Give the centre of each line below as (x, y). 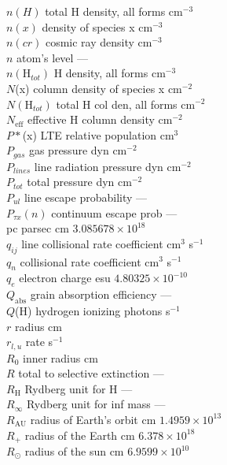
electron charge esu (65, 278)
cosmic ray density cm (99, 42)
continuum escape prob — (114, 212)
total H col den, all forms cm (126, 104)
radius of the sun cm (74, 451)
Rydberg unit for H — (79, 388)
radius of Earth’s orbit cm (93, 419)
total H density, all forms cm (114, 11)
